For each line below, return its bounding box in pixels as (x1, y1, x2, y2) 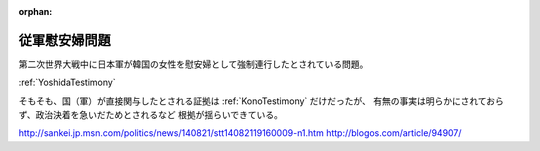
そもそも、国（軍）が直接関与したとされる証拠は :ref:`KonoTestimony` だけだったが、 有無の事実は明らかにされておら (18, 95, 505, 107)
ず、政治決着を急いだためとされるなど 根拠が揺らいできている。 (18, 109, 284, 121)
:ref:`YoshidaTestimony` (18, 76, 116, 89)
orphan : (18, 6, 53, 17)
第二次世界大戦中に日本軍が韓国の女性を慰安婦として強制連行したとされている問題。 (18, 58, 369, 70)
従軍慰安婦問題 (18, 31, 111, 49)
